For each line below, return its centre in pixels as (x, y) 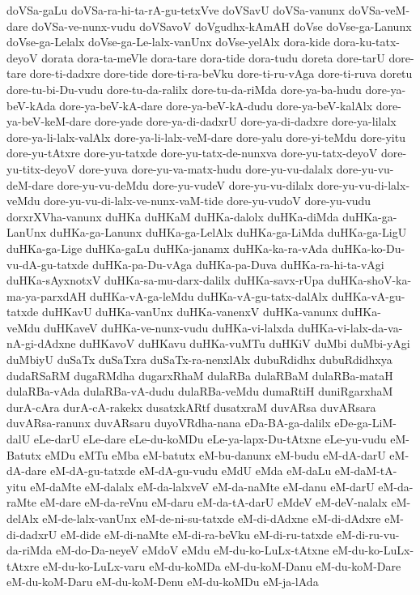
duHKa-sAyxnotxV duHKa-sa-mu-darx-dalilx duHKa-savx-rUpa (165, 280)
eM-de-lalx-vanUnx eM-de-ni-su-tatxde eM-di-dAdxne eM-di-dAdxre (212, 518)
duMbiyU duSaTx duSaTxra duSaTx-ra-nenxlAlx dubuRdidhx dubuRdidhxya (199, 360)
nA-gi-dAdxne (41, 343)
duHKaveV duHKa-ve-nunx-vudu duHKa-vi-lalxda (169, 327)
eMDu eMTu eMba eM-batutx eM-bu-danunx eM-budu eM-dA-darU (215, 454)
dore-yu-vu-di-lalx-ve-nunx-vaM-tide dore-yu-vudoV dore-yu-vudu (208, 201)
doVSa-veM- (379, 10)
